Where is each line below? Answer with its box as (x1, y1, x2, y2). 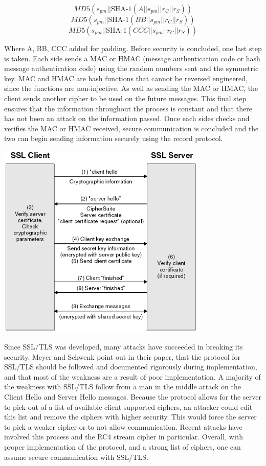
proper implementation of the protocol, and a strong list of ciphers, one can (4, 441, 241, 452)
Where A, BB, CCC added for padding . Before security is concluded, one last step (4, 43, 262, 53)
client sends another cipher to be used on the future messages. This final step (4, 92, 247, 103)
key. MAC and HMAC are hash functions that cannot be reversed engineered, (4, 73, 248, 83)
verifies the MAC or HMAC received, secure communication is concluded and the (4, 123, 259, 133)
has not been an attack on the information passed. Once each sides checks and (4, 113, 250, 124)
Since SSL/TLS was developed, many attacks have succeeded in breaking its (4, 341, 243, 352)
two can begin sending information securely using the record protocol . (4, 133, 223, 144)
